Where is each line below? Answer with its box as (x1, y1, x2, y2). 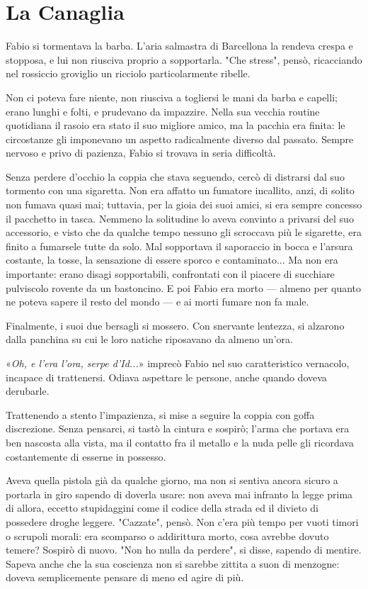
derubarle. (6, 383, 50, 398)
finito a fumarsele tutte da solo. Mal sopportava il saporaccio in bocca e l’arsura (6, 238, 353, 253)
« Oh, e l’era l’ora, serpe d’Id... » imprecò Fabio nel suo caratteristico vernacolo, (6, 356, 350, 370)
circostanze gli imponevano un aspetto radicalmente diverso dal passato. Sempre (6, 131, 354, 146)
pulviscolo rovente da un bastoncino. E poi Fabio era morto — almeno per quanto (6, 280, 362, 295)
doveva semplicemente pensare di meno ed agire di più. (6, 570, 244, 585)
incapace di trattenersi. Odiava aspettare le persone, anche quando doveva (6, 369, 327, 384)
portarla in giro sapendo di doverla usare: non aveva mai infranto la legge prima (6, 486, 353, 501)
